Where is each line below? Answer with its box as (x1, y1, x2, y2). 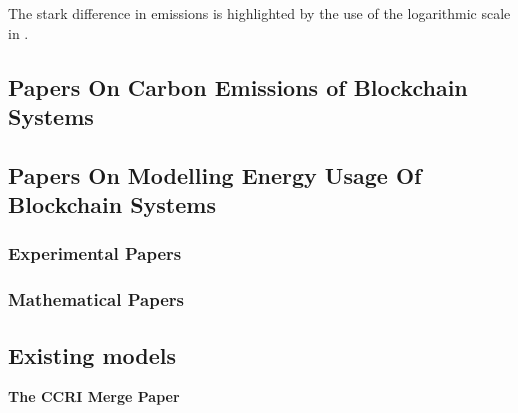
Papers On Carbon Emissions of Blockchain (8, 71, 468, 102)
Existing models (8, 339, 177, 370)
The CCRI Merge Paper (8, 386, 180, 407)
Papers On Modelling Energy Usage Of (8, 159, 422, 190)
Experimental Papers (8, 241, 182, 266)
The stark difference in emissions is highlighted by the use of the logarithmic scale (8, 3, 511, 23)
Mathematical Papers (8, 287, 184, 312)
